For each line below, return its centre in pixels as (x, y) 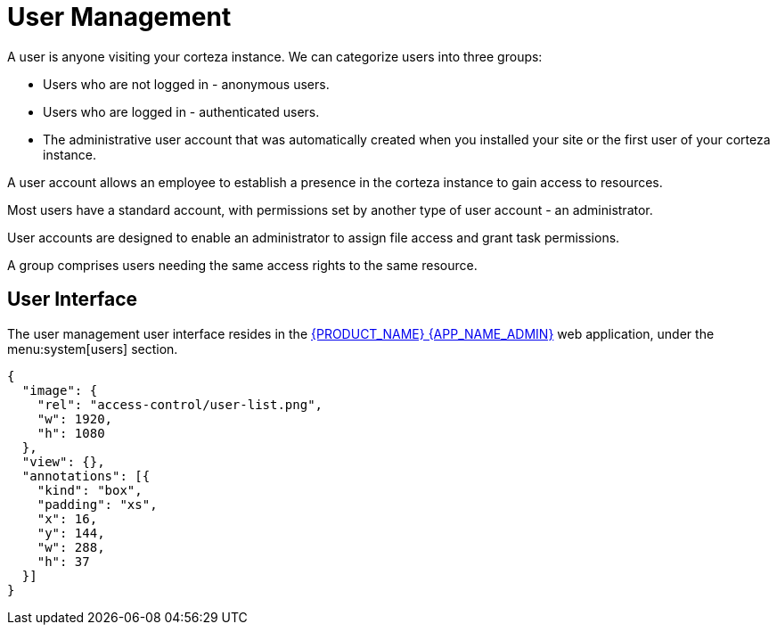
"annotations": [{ (86, 476)
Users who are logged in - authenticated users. (181, 111)
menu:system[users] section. (93, 349)
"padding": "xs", (97, 504)
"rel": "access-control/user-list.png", (180, 404)
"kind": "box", (90, 490)
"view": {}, (63, 461)
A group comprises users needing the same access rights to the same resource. (242, 265)
